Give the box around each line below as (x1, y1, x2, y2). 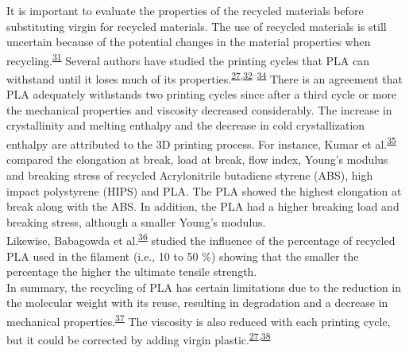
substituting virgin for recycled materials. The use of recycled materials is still (6, 17, 387, 34)
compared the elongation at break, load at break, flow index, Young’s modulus (6, 151, 388, 168)
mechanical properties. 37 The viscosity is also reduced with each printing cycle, (6, 310, 391, 329)
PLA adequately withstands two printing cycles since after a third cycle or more (6, 86, 397, 103)
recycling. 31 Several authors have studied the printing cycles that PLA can (6, 49, 369, 68)
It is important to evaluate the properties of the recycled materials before (6, 2, 364, 18)
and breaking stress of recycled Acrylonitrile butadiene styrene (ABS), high (6, 166, 373, 183)
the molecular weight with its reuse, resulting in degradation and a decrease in (6, 294, 388, 311)
